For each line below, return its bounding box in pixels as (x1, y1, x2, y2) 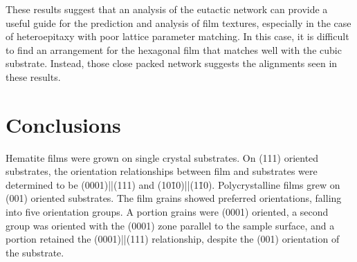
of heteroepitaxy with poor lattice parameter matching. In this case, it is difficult (6, 29, 349, 44)
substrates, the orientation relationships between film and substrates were (6, 164, 318, 178)
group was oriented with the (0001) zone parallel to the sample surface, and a (6, 218, 335, 232)
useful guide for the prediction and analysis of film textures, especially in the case (6, 15, 351, 30)
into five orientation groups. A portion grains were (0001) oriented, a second (6, 205, 329, 219)
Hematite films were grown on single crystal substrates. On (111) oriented (6, 150, 319, 165)
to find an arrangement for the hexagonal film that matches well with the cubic (6, 42, 342, 57)
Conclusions (6, 110, 121, 138)
